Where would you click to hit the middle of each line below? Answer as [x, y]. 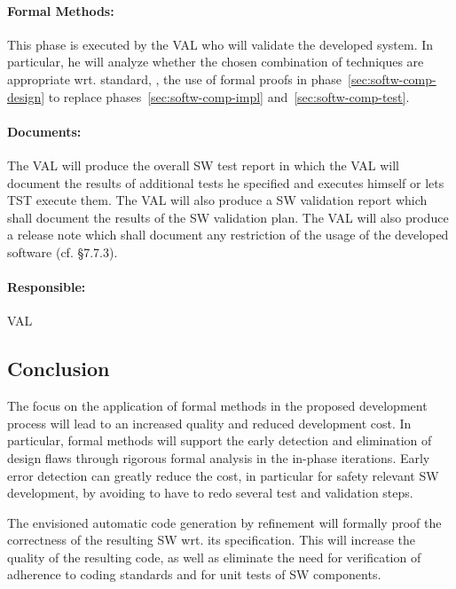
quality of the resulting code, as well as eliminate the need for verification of [214, 557]
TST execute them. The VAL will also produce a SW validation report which [217, 200]
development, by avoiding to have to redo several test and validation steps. [210, 493]
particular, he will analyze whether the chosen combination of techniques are [216, 62]
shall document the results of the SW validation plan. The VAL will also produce [228, 217]
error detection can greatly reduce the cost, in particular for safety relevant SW [223, 475]
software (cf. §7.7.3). [63, 251]
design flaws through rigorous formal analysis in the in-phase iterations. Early [219, 457]
